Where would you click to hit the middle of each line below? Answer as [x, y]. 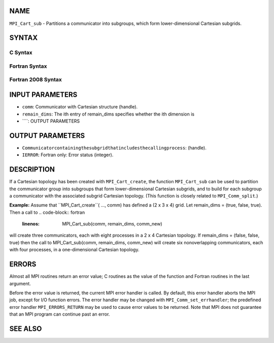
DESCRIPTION [32, 170]
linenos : [31, 224]
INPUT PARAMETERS [43, 95]
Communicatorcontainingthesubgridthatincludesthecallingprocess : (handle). [114, 148]
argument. [20, 283]
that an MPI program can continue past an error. [60, 314]
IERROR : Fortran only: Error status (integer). [68, 155]
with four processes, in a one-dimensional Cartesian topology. [74, 250]
